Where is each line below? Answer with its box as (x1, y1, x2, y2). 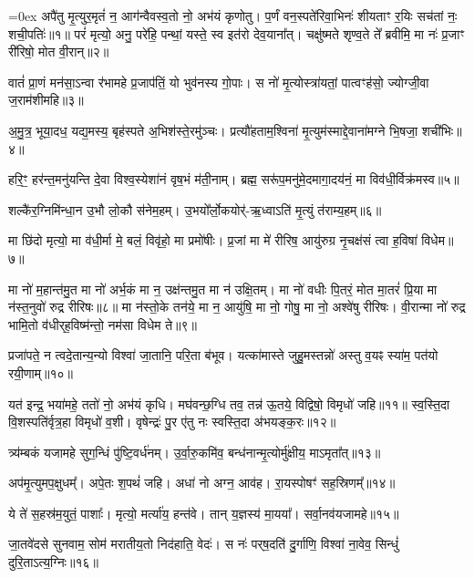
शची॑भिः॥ (421, 120, 462, 139)
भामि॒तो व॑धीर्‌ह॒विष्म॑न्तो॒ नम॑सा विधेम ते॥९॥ (8, 315, 197, 334)
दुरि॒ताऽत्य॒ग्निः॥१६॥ (8, 552, 98, 572)
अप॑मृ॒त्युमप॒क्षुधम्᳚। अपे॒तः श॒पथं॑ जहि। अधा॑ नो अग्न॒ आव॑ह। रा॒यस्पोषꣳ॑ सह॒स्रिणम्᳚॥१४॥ (8, 473, 396, 492)
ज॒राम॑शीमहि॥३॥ (8, 90, 84, 109)
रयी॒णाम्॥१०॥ (8, 363, 73, 382)
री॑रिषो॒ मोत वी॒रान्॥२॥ (8, 42, 109, 61)
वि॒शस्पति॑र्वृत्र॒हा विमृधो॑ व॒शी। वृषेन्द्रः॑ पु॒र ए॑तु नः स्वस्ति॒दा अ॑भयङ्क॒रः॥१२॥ (8, 412, 336, 431)
